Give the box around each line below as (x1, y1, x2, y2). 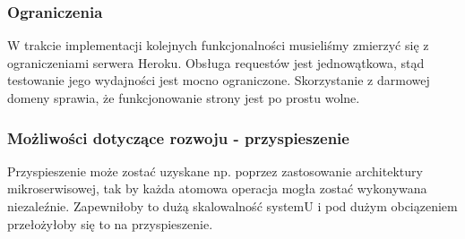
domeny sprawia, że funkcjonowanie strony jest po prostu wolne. (7, 89, 360, 107)
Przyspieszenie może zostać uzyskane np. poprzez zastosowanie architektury (7, 161, 423, 180)
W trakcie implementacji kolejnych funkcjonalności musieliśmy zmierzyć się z (7, 36, 429, 55)
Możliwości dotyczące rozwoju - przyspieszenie (7, 126, 349, 149)
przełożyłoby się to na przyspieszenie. (7, 214, 213, 233)
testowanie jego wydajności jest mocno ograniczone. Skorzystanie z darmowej (7, 71, 430, 90)
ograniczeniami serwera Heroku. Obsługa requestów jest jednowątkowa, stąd (7, 53, 425, 72)
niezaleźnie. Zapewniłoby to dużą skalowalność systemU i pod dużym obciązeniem (7, 197, 458, 215)
